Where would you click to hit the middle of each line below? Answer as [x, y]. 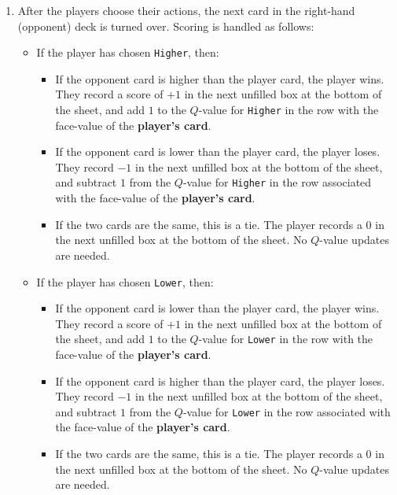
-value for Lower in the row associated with [287, 411]
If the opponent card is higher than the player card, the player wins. [220, 78]
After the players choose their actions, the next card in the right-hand [186, 10]
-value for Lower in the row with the [286, 339]
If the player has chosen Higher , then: [128, 52]
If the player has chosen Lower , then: [125, 281]
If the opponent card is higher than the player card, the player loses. [220, 380]
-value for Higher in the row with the [289, 110]
